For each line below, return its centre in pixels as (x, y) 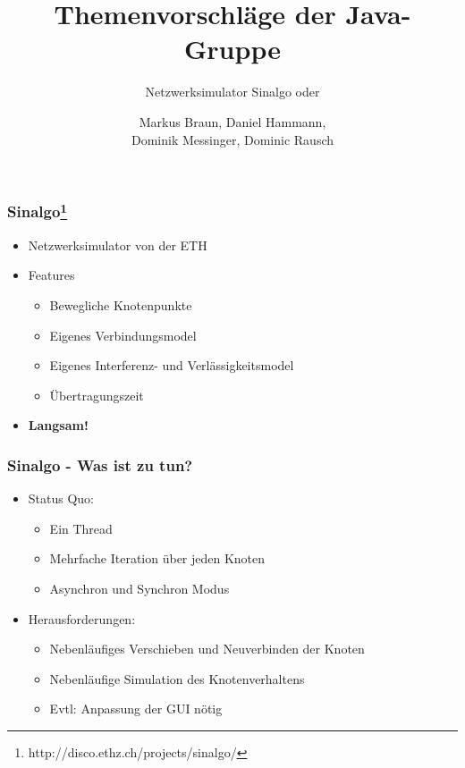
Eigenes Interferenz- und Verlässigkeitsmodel (172, 365)
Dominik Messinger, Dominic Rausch (232, 139)
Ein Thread (81, 528)
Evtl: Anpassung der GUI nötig (136, 709)
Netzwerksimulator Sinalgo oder (232, 92)
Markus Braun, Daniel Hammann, (232, 121)
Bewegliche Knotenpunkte (121, 305)
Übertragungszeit (97, 395)
